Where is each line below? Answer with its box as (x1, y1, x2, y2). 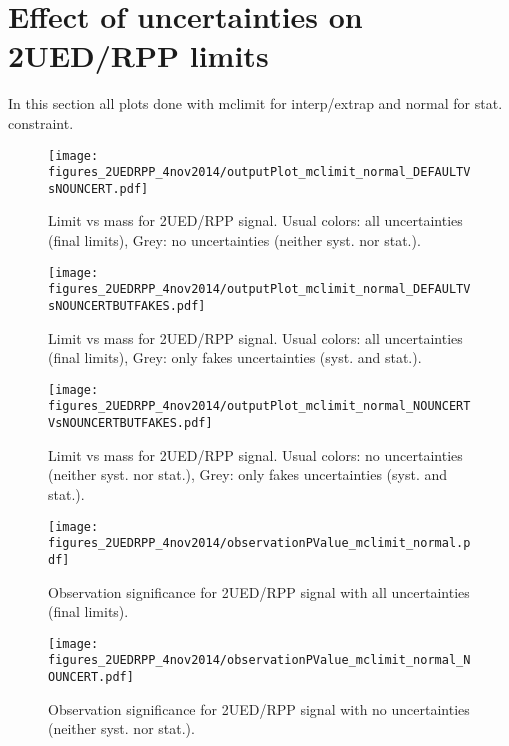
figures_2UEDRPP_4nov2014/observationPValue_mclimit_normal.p (48, 536, 471, 551)
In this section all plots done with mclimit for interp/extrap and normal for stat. (8, 93, 503, 114)
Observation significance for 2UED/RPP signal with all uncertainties (48, 581, 470, 602)
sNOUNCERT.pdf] (48, 181, 149, 196)
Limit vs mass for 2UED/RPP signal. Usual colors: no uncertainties (48, 444, 463, 465)
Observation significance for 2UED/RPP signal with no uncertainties (48, 698, 470, 719)
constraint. (8, 112, 74, 133)
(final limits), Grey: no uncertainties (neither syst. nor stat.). (48, 230, 421, 251)
